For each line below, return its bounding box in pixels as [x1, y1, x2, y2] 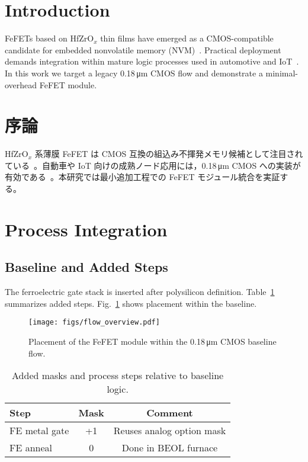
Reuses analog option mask [113, 423, 226, 438]
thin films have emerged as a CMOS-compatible [100, 32, 274, 44]
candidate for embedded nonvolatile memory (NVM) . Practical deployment [5, 43, 281, 56]
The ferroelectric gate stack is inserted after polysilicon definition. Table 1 [5, 285, 275, 298]
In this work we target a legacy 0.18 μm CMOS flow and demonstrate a [5, 66, 263, 79]
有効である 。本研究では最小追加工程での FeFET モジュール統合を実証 [5, 171, 280, 183]
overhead [5, 78, 37, 91]
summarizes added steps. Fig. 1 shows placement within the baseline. [5, 297, 257, 309]
